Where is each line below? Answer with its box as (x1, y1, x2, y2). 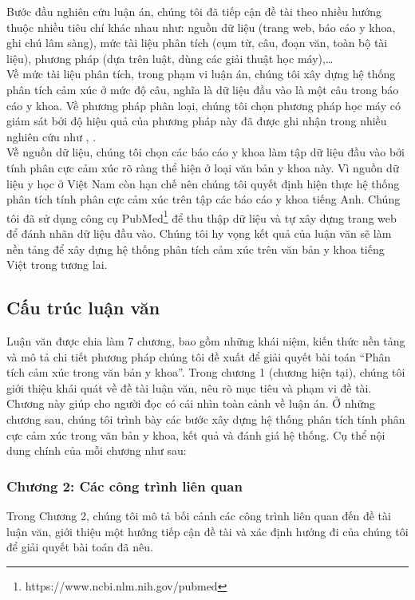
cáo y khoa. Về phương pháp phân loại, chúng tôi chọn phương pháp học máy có (6, 97, 401, 113)
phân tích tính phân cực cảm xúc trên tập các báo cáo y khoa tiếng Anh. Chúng (6, 191, 401, 207)
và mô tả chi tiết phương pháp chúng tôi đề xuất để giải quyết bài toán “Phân (6, 348, 391, 365)
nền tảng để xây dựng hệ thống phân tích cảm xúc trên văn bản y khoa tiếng (6, 240, 385, 257)
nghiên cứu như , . (6, 128, 97, 144)
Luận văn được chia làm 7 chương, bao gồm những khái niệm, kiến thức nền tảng (6, 332, 405, 349)
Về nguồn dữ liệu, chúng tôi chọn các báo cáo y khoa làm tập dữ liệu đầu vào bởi (6, 144, 405, 160)
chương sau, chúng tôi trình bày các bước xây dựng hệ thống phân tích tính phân (6, 410, 405, 427)
